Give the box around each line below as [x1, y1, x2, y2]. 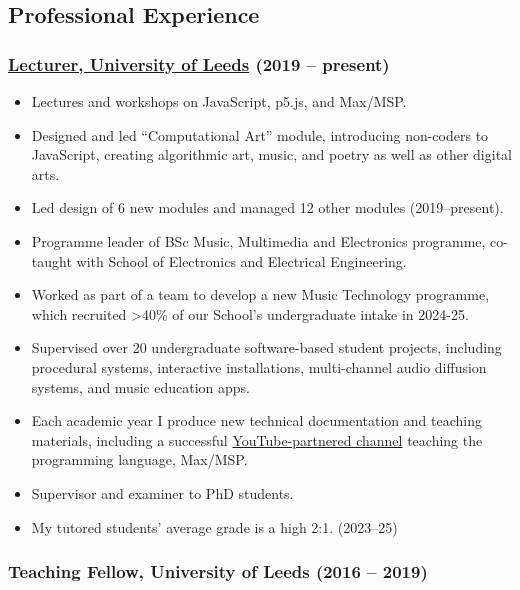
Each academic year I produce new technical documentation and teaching [31, 410, 482, 431]
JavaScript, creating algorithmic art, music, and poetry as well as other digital [31, 144, 512, 165]
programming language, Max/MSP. [31, 449, 248, 470]
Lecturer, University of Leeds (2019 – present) [8, 51, 390, 76]
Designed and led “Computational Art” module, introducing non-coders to [31, 124, 489, 145]
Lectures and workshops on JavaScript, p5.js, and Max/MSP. [31, 91, 407, 111]
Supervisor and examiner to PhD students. [31, 482, 294, 503]
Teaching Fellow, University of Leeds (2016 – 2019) [8, 559, 428, 584]
